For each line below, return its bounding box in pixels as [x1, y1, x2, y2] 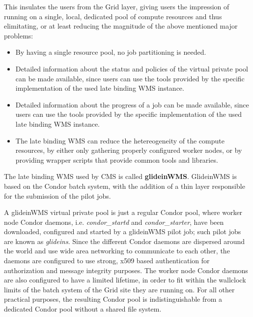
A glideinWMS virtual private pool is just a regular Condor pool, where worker [4, 207, 243, 217]
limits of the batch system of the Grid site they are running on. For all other [4, 284, 235, 294]
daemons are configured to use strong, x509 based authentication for [4, 255, 210, 266]
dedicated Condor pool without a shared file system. [4, 304, 162, 314]
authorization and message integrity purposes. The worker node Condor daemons [4, 265, 248, 275]
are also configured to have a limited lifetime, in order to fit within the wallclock [4, 275, 246, 285]
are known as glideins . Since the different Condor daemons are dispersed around [4, 236, 245, 246]
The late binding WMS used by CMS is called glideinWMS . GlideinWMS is [4, 171, 237, 181]
